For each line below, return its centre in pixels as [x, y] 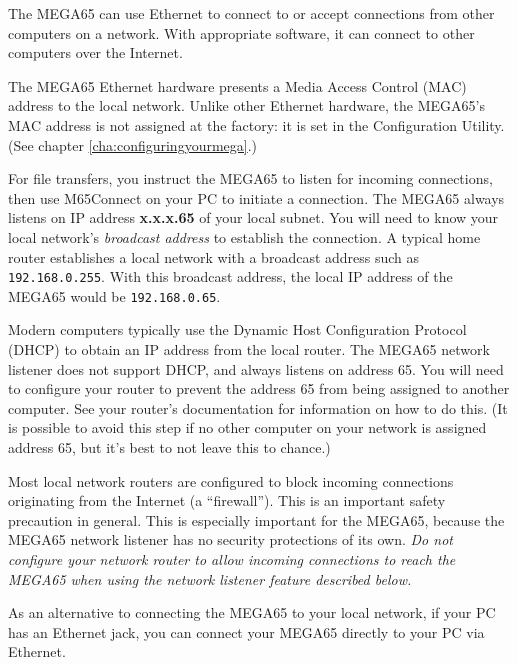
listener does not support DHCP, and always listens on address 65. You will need [256, 368]
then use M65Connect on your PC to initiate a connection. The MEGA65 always [256, 197]
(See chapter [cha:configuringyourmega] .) [133, 144]
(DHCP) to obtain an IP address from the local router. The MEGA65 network [249, 349]
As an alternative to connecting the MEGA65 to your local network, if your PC [252, 612]
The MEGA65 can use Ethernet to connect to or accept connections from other [251, 13]
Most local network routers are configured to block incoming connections [231, 480]
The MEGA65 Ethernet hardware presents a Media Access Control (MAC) [237, 85]
